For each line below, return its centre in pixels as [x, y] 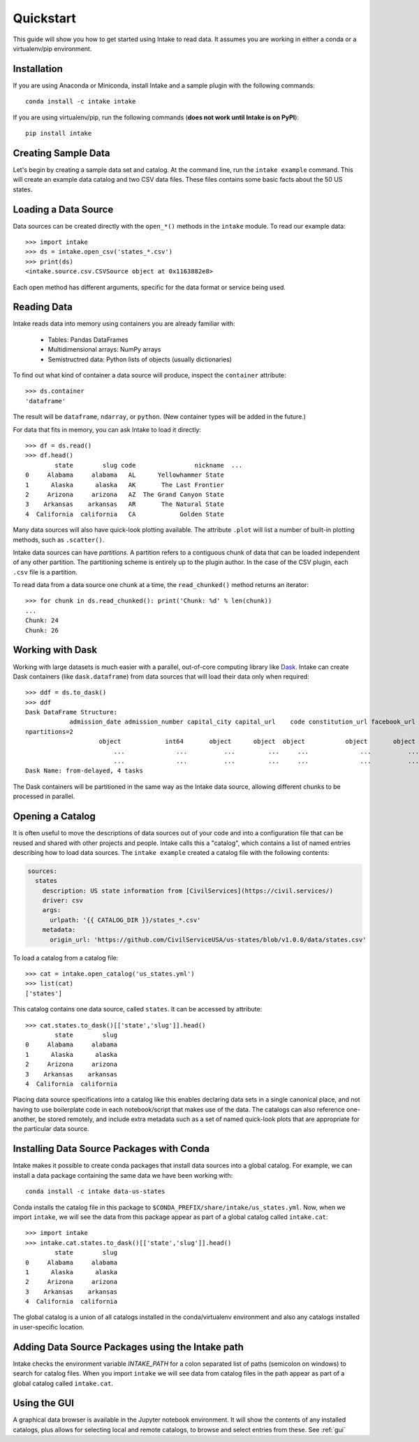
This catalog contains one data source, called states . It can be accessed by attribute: [138, 1009]
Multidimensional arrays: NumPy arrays [104, 349]
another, [25, 1119]
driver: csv [63, 901]
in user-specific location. [49, 1327]
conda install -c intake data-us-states [95, 1191]
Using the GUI [44, 1403]
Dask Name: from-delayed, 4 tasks [84, 771]
